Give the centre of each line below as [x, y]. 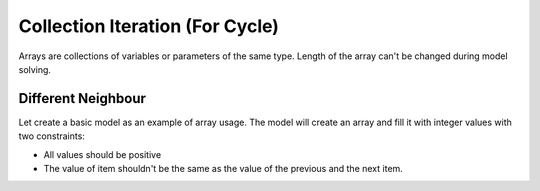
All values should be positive [102, 154]
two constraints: [51, 136]
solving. [35, 69]
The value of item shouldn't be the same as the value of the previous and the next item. [223, 169]
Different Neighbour [82, 98]
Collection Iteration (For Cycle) [149, 26]
